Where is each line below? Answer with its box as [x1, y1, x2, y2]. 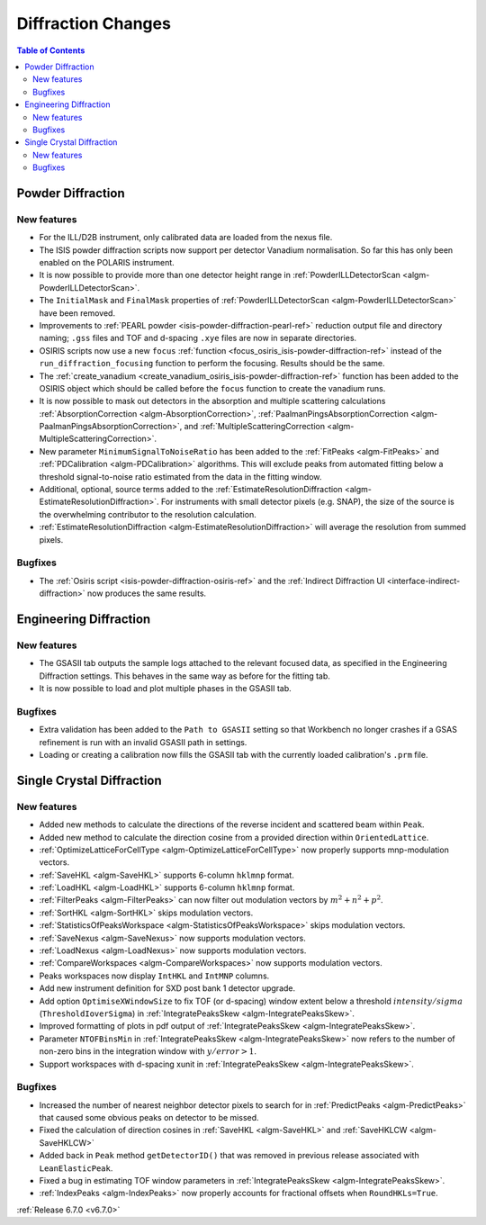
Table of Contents [16, 45, 85, 56]
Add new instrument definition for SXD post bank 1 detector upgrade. [39, 983, 296, 994]
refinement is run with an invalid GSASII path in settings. [39, 736, 247, 747]
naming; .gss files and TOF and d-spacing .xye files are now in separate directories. [39, 333, 357, 344]
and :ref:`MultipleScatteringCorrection [184, 421, 326, 432]
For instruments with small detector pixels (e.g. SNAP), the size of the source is [160, 496, 454, 508]
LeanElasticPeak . [39, 1162, 113, 1174]
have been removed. [39, 307, 116, 319]
